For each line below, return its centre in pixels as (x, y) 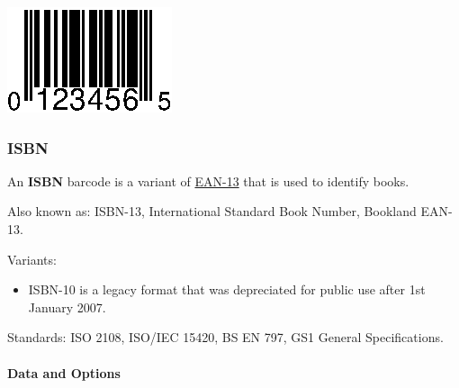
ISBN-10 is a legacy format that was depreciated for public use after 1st (227, 289)
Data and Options (64, 372)
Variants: (32, 259)
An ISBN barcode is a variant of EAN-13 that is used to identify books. (208, 180)
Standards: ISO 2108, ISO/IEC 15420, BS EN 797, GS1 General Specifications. (225, 337)
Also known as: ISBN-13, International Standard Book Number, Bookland (212, 211)
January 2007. (67, 307)
